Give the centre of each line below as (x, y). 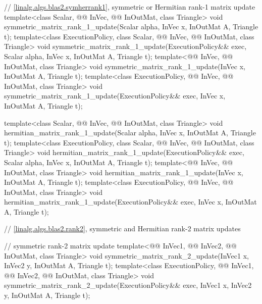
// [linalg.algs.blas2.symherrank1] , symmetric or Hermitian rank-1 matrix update (130, 7)
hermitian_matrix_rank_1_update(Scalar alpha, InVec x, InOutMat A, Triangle (130, 133)
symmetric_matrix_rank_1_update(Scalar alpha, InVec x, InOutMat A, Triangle (131, 27)
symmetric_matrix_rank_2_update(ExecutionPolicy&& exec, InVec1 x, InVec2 (128, 285)
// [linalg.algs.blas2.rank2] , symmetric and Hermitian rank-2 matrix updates (122, 229)
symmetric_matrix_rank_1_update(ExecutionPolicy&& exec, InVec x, (115, 96)
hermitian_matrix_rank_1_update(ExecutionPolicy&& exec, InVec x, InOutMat (130, 202)
